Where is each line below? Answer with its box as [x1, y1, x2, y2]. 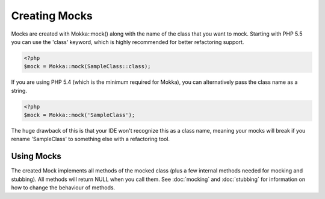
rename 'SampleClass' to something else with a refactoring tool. [11, 136, 170, 143]
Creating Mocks [11, 9, 93, 22]
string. [11, 87, 27, 94]
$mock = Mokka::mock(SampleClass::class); [23, 63, 151, 70]
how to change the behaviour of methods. [11, 184, 116, 191]
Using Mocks [11, 151, 61, 162]
